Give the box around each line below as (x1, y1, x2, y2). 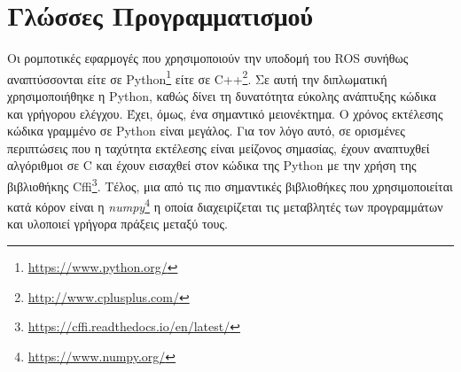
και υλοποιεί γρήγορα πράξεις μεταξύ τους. (7, 214, 228, 233)
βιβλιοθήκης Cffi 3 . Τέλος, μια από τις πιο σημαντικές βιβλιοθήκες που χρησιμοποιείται (7, 174, 453, 195)
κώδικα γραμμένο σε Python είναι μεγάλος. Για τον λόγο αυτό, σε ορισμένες (7, 121, 405, 140)
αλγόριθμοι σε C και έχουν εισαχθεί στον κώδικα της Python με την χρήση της (7, 156, 417, 174)
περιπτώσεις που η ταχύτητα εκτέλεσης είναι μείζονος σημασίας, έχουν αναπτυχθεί (7, 138, 430, 157)
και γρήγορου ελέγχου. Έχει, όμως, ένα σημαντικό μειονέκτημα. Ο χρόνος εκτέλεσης (7, 104, 443, 122)
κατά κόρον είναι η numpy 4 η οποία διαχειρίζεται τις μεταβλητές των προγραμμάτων (7, 195, 443, 215)
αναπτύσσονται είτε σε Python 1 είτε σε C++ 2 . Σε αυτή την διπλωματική (7, 66, 387, 88)
